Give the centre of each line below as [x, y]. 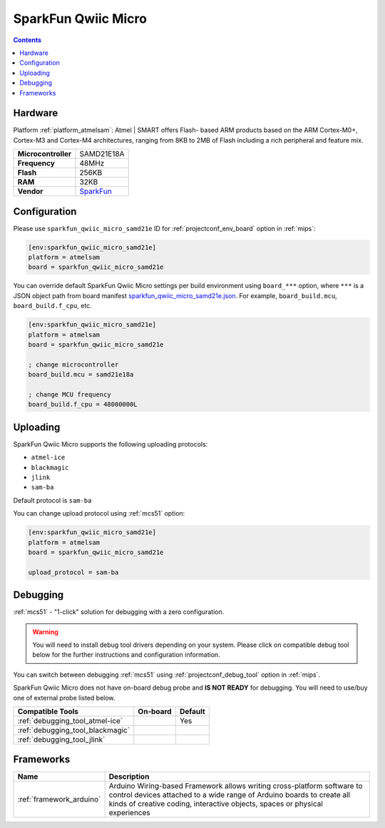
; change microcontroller [73, 364]
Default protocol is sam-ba [52, 500]
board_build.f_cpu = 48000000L [83, 404]
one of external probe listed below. [64, 697]
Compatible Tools [48, 711]
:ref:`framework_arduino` [59, 799]
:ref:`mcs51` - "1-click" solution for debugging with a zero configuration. [119, 612]
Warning [45, 632]
